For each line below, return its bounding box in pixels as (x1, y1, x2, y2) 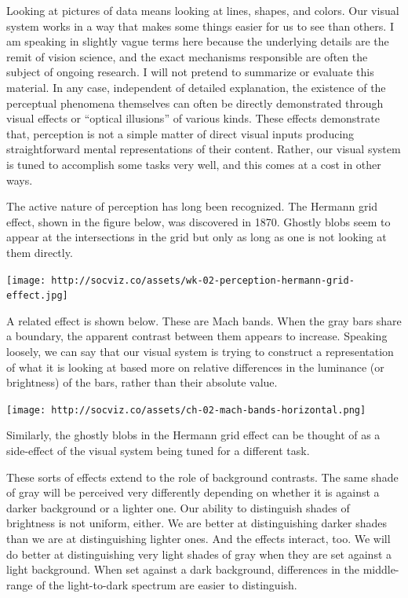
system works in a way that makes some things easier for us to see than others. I (6, 17, 394, 34)
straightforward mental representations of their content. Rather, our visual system (6, 141, 401, 157)
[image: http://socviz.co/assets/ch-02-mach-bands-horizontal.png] (6, 404, 366, 416)
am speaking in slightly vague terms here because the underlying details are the (6, 33, 389, 50)
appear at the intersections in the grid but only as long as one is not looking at (6, 229, 387, 245)
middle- (362, 561, 399, 578)
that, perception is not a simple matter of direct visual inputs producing (6, 125, 355, 141)
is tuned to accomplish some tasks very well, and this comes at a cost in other (6, 156, 381, 172)
